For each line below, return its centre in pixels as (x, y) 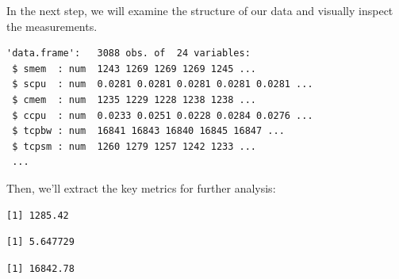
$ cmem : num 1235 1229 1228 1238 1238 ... (134, 99)
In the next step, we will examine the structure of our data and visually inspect (200, 10)
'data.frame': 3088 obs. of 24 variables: (129, 54)
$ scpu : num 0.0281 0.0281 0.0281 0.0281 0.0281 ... (163, 84)
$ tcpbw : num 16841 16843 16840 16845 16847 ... (148, 131)
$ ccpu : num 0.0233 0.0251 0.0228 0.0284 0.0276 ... (163, 115)
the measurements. (52, 26)
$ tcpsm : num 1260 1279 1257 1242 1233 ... (134, 146)
